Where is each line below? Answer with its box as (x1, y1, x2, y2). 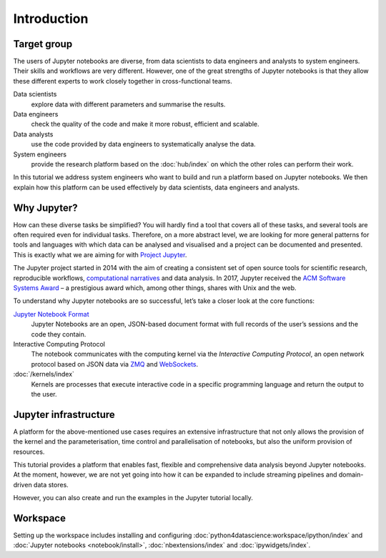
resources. (13, 447, 45, 456)
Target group (13, 38, 73, 50)
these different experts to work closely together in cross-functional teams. (13, 76, 232, 85)
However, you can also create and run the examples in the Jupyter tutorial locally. (13, 494, 253, 502)
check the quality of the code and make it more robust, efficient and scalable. (31, 120, 260, 129)
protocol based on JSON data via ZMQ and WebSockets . (31, 359, 199, 368)
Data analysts (13, 129, 54, 139)
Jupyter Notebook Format (13, 309, 89, 318)
